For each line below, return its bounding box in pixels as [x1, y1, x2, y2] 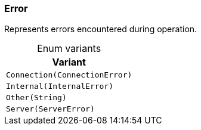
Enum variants [37, 42, 101, 55]
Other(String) [6, 93, 67, 103]
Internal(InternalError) [6, 82, 114, 91]
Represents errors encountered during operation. [4, 24, 197, 35]
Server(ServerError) [6, 104, 95, 114]
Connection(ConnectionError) [6, 70, 132, 80]
